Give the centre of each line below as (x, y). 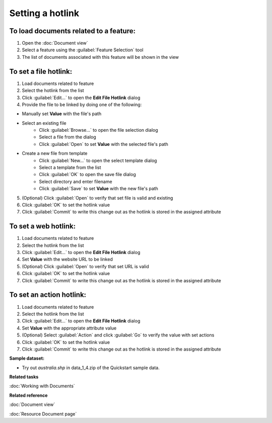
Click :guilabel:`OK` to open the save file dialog (87, 175)
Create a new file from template (55, 153)
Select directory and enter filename (76, 182)
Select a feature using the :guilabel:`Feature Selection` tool (83, 50)
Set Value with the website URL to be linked (67, 260)
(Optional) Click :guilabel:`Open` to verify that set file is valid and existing (97, 198)
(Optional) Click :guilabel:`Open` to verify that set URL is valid (85, 266)
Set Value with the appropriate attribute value (69, 328)
